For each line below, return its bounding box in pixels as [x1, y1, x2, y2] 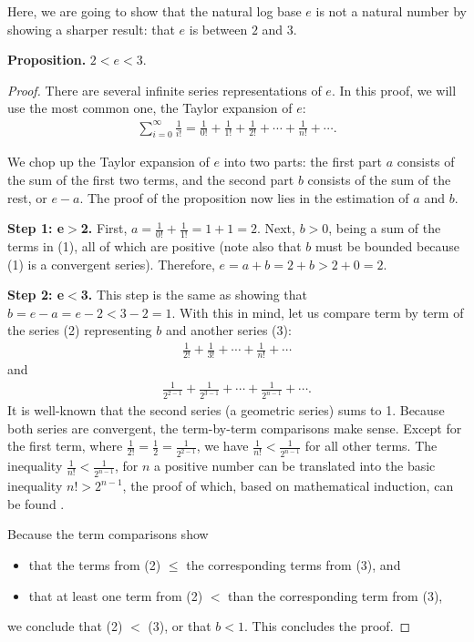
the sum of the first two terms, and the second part [7, 169, 294, 189]
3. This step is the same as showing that [80, 285, 308, 304]
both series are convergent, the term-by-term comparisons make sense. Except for [7, 418, 462, 437]
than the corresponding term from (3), [228, 586, 443, 605]
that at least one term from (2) [28, 586, 203, 605]
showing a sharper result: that [7, 19, 175, 38]
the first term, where [7, 436, 123, 455]
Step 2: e [7, 285, 65, 304]
